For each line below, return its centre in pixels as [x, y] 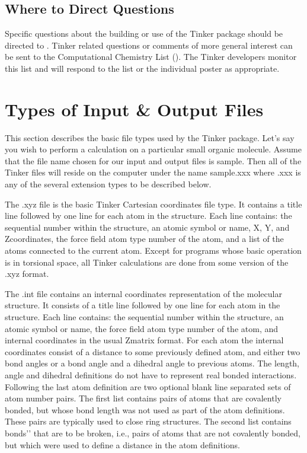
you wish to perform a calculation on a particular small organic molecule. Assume [153, 149]
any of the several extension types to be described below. [108, 184]
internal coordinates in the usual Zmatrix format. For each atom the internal [144, 340]
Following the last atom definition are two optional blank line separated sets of [148, 386]
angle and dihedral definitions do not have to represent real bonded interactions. [151, 374]
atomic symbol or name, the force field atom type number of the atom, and [142, 328]
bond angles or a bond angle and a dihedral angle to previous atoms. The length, [152, 363]
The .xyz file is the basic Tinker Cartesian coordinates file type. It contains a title [153, 204]
